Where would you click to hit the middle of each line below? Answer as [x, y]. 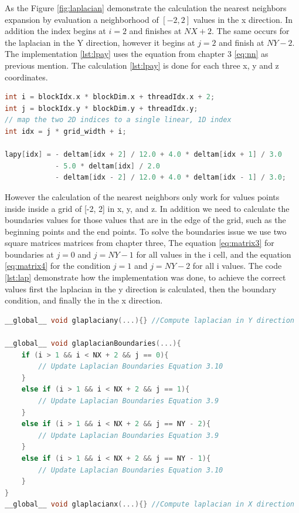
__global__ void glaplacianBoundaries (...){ [93, 344]
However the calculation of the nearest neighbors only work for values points [142, 196]
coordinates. [26, 77]
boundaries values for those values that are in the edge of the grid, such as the [145, 220]
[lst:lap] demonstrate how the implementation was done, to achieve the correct [145, 277]
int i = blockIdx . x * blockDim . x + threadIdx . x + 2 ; [110, 97]
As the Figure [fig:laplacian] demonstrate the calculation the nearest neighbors [146, 8]
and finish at [242, 42]
